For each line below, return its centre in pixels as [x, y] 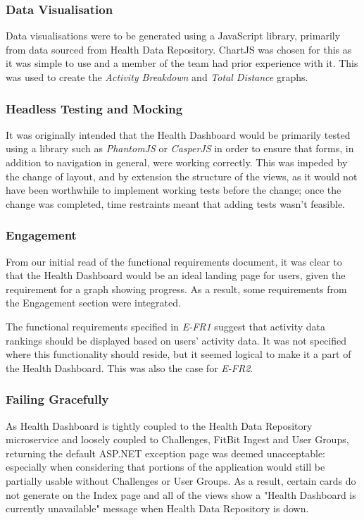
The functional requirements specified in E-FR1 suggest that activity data [166, 326]
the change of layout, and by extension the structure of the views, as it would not [182, 176]
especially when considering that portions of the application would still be [165, 467]
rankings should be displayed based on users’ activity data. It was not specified [176, 340]
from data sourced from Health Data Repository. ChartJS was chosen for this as [179, 49]
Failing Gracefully [57, 399]
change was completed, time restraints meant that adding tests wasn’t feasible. [176, 203]
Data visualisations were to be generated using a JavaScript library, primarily [173, 36]
